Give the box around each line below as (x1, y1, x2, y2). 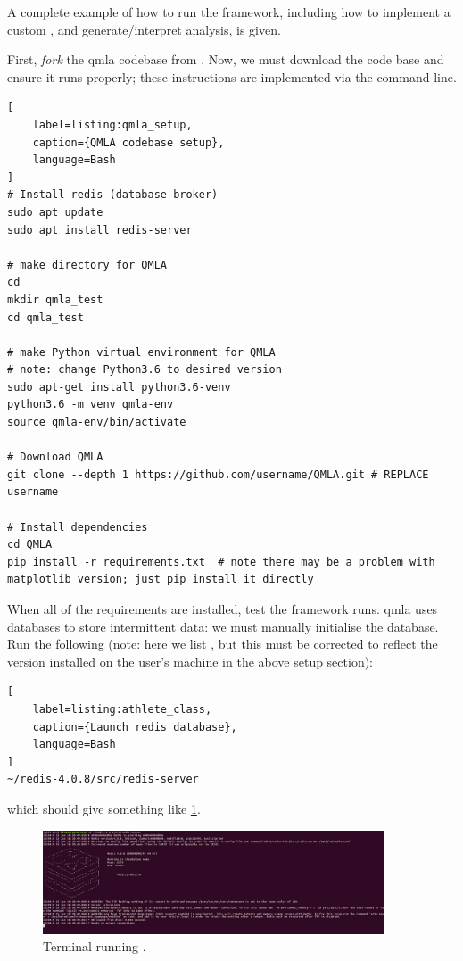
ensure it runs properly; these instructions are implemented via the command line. (7, 67, 457, 86)
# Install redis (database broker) (7, 188, 219, 202)
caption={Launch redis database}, (32, 720, 237, 733)
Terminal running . (43, 937, 146, 956)
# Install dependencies (7, 520, 148, 534)
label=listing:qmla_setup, (32, 118, 193, 131)
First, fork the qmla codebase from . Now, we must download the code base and (7, 50, 444, 69)
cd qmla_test (7, 311, 84, 324)
